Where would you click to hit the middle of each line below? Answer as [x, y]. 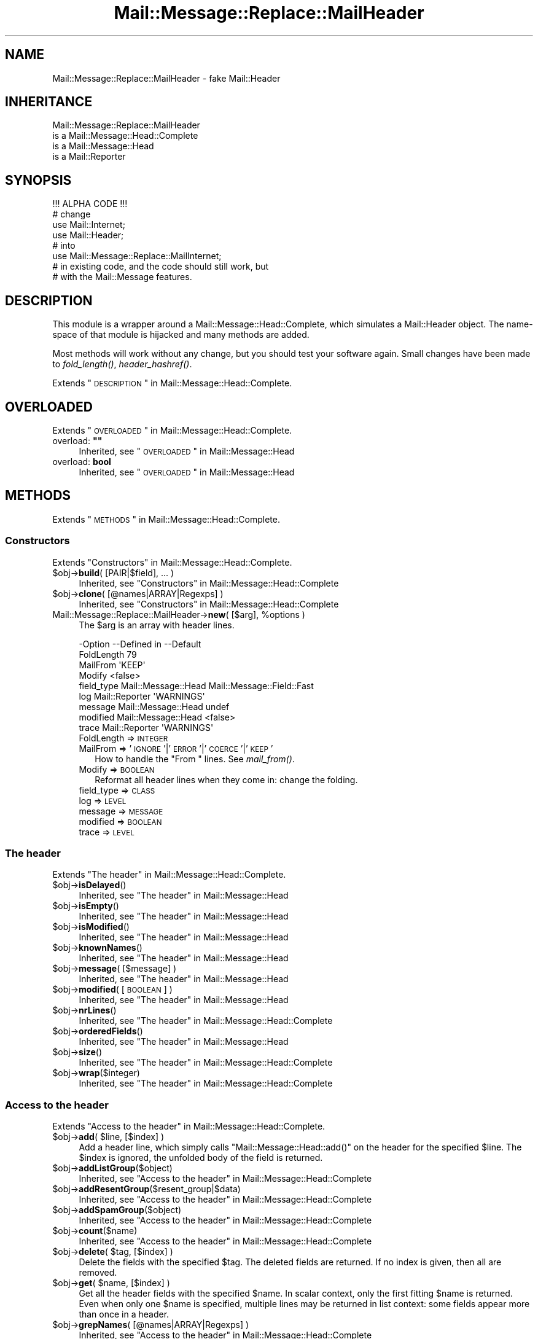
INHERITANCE [49, 102]
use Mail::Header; [88, 235]
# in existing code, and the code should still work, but [161, 267]
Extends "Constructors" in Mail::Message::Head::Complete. [172, 562]
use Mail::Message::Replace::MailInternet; [137, 256]
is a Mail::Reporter [89, 157]
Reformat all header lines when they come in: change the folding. [226, 779]
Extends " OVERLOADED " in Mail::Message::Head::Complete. [172, 430]
